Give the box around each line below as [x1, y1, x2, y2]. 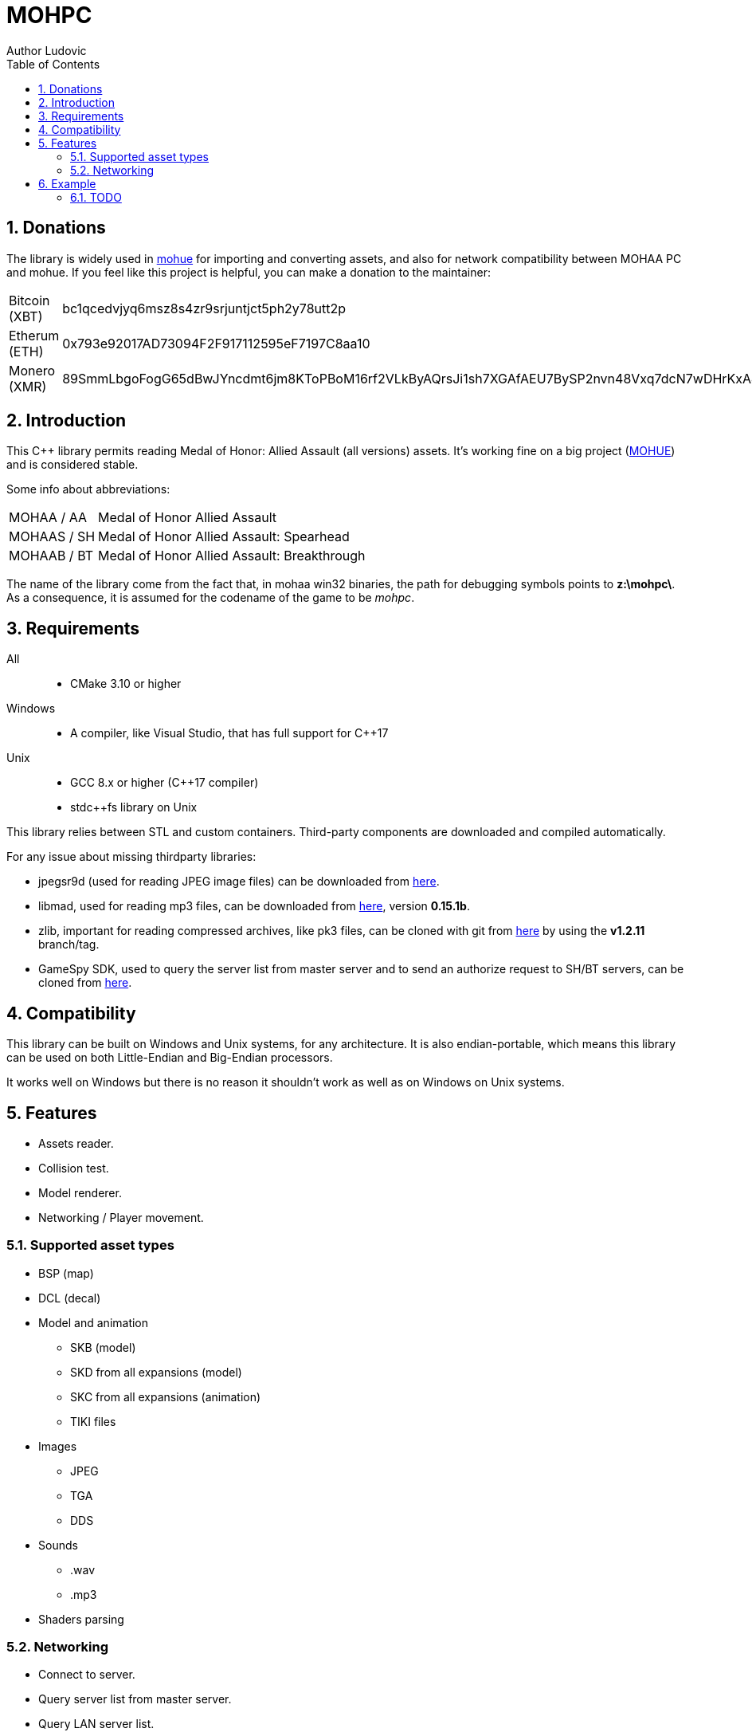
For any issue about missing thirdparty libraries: [6, 850, 257, 864]
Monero [9, 362, 56, 379]
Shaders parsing [38, 1612, 124, 1626]
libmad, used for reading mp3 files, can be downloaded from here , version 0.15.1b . [38, 899, 470, 913]
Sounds [38, 1538, 78, 1552]
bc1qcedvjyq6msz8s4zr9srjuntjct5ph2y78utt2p [62, 300, 347, 316]
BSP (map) [38, 1266, 94, 1280]
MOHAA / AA [9, 509, 87, 526]
